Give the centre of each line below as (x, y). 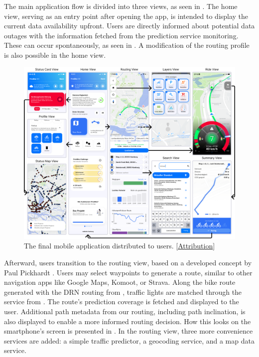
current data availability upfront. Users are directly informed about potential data (129, 26)
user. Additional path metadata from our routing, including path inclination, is (125, 311)
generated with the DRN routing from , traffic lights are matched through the (123, 292)
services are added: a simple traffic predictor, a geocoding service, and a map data (129, 340)
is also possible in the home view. (55, 55)
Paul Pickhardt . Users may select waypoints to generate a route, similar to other (128, 272)
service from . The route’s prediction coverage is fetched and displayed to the (122, 301)
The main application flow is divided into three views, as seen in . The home (121, 6)
